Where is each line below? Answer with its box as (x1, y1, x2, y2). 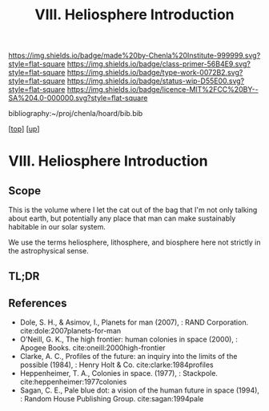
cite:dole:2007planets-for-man (19, 326, 122, 336)
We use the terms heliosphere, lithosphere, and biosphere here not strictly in (8, 237, 261, 247)
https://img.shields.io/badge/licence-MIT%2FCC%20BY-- (66, 85, 259, 94)
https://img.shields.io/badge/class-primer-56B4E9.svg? (66, 59, 251, 69)
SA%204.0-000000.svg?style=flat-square (8, 94, 148, 103)
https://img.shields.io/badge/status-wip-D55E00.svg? (66, 76, 245, 86)
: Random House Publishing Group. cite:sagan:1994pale (19, 394, 204, 404)
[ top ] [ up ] (8, 124, 40, 134)
